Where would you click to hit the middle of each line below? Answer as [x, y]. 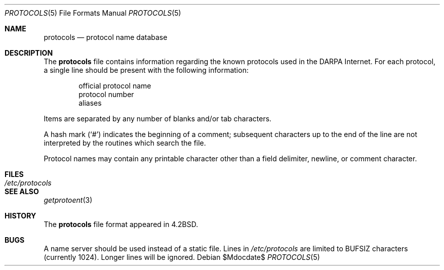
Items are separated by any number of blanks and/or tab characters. [158, 119]
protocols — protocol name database [106, 37]
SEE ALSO [22, 191]
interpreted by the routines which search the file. [125, 143]
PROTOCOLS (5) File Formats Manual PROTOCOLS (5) [93, 13]
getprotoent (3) [68, 200]
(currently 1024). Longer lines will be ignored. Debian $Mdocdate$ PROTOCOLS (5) [182, 257]
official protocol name [115, 86]
